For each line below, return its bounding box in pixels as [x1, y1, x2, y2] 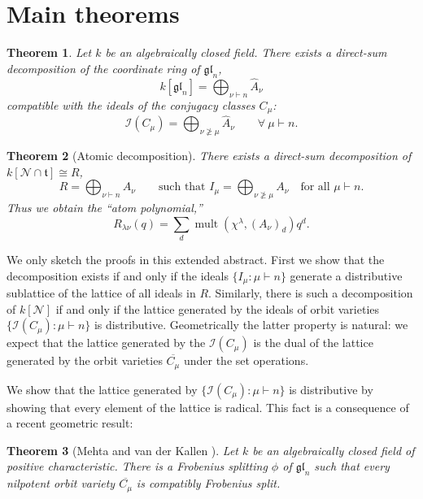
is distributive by [289, 380, 373, 397]
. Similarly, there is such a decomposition [208, 284, 413, 301]
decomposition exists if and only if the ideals [7, 267, 229, 284]
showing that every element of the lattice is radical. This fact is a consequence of [7, 398, 409, 415]
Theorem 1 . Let [7, 44, 92, 61]
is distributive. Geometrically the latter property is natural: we [94, 316, 408, 333]
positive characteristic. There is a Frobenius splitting [7, 458, 268, 475]
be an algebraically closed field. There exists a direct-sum [105, 44, 387, 61]
